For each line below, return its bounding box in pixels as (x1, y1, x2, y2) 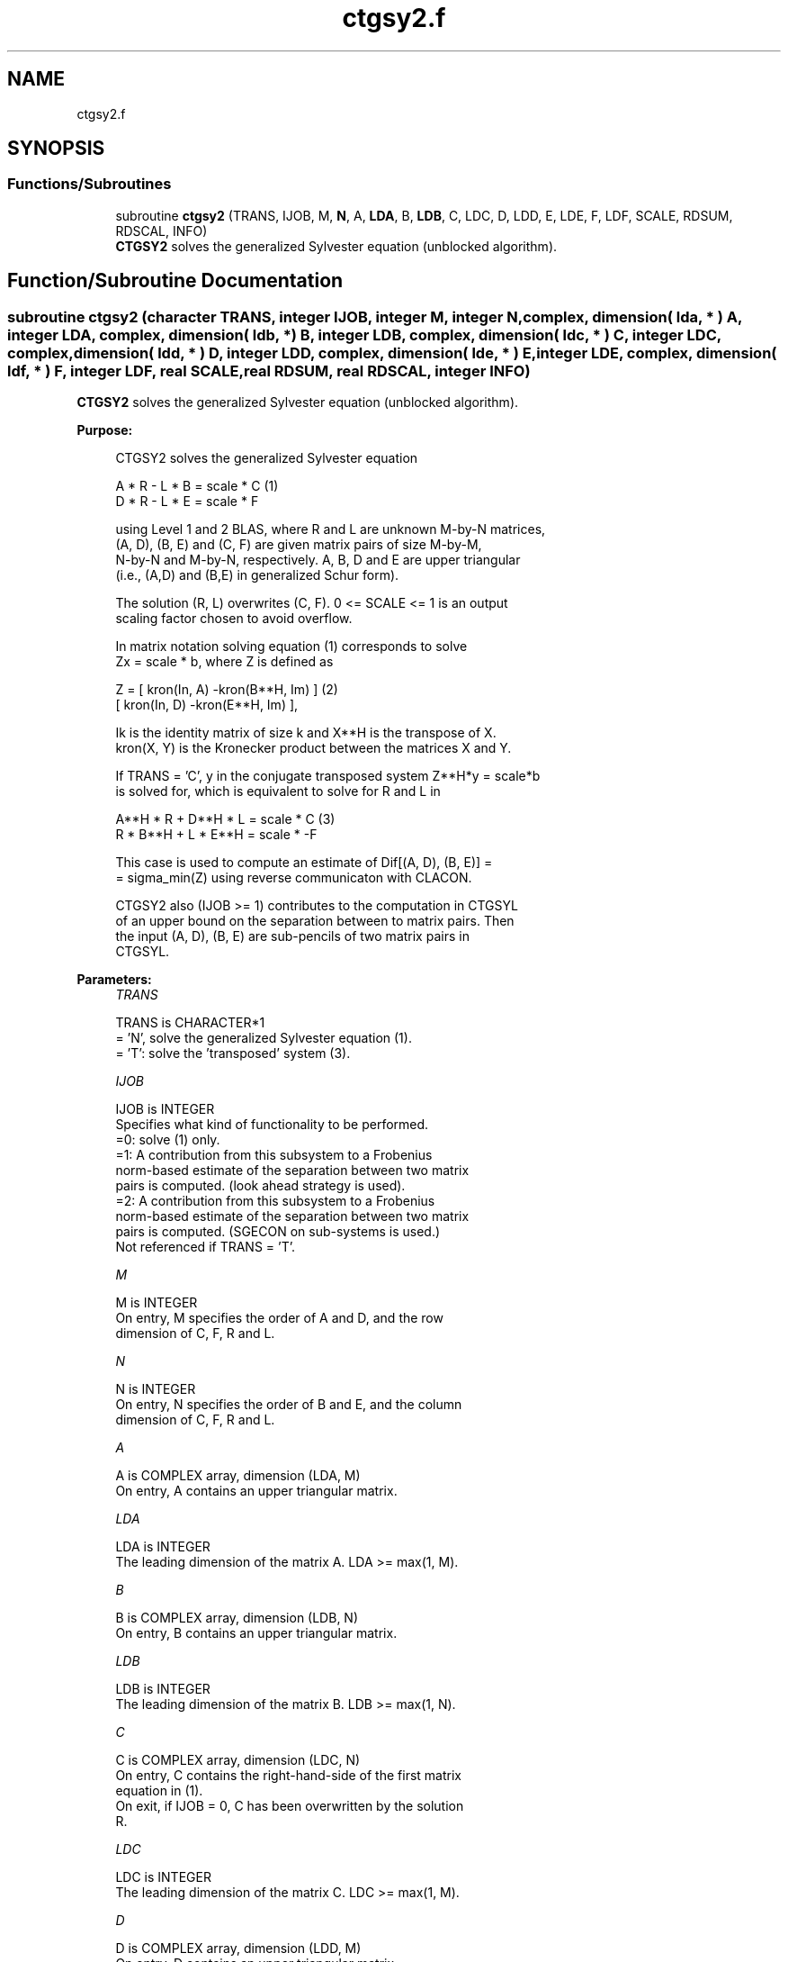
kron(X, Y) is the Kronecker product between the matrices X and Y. (115, 740, 512, 756)
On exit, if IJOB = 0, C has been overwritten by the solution (115, 1798, 464, 1814)
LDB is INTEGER (115, 1681, 210, 1697)
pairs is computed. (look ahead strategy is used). (115, 1178, 406, 1194)
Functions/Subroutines (7, 175, 172, 194)
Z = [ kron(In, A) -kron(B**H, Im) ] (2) (115, 682, 338, 698)
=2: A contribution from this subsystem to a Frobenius (115, 1193, 435, 1209)
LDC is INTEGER (115, 1869, 211, 1885)
